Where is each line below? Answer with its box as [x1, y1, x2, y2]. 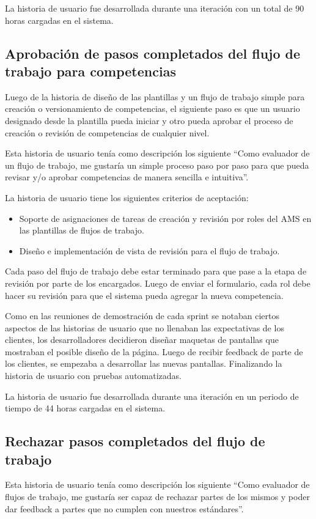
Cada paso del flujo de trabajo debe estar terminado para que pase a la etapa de [5, 265, 307, 278]
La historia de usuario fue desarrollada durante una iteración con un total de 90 [5, 2, 304, 14]
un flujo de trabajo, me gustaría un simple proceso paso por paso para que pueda [5, 158, 309, 171]
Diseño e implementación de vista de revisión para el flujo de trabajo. [19, 244, 280, 257]
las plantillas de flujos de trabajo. [19, 224, 144, 237]
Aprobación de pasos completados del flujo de [5, 43, 301, 62]
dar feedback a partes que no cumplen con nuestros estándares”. [5, 502, 244, 515]
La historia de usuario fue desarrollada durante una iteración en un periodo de [5, 389, 299, 402]
